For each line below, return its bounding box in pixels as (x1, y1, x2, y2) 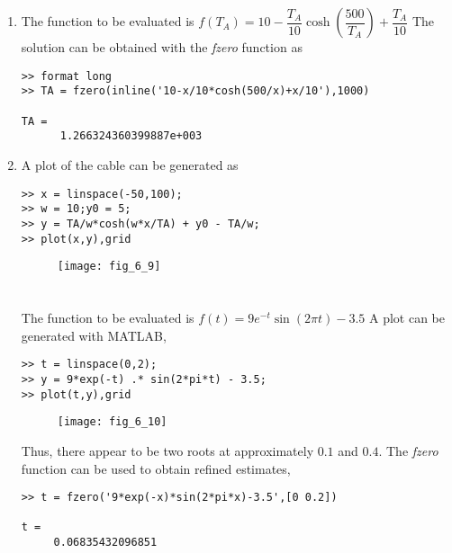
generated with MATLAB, (21, 326, 167, 344)
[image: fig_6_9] (57, 260, 161, 273)
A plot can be (368, 308, 445, 327)
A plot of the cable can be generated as (21, 156, 239, 174)
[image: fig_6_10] (57, 415, 167, 429)
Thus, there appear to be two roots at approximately (21, 441, 314, 459)
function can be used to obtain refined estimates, (21, 459, 291, 477)
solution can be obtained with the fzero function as (21, 38, 303, 57)
